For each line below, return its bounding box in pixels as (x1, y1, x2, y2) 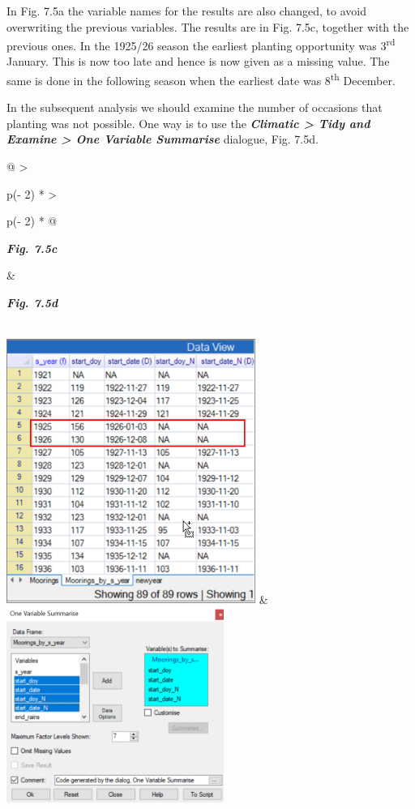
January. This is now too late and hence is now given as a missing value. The (6, 53, 390, 70)
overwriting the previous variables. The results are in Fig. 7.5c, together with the (6, 18, 409, 35)
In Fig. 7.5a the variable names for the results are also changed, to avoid (6, 2, 366, 19)
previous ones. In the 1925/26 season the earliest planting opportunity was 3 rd (6, 35, 396, 54)
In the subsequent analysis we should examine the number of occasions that (6, 99, 383, 116)
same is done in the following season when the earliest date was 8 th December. (6, 70, 396, 88)
